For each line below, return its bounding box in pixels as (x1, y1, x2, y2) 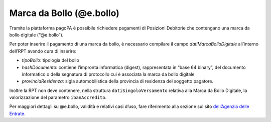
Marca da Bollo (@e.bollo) (9, 7, 120, 18)
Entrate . (9, 110, 26, 116)
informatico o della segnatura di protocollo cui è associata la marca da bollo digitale (22, 71, 195, 77)
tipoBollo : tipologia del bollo (22, 57, 80, 63)
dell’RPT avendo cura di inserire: (9, 48, 77, 54)
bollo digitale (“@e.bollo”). (9, 31, 64, 37)
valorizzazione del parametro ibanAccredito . (9, 94, 107, 100)
